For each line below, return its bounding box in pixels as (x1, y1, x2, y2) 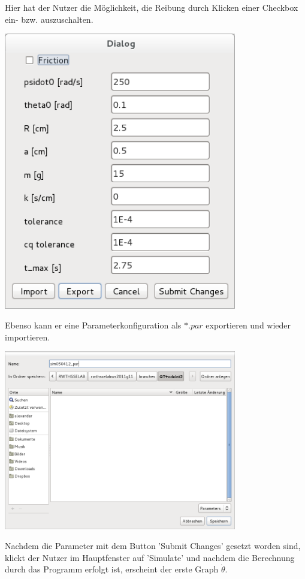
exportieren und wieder (206, 319, 291, 331)
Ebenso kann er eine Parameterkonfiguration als (5, 319, 182, 331)
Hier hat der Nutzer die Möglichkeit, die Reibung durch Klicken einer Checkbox (5, 1, 298, 13)
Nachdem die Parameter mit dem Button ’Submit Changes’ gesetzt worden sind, (5, 539, 301, 552)
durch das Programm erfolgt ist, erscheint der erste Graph (5, 563, 219, 575)
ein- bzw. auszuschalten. (5, 13, 93, 25)
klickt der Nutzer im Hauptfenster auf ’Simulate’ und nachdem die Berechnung (5, 551, 295, 563)
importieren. (5, 330, 50, 343)
